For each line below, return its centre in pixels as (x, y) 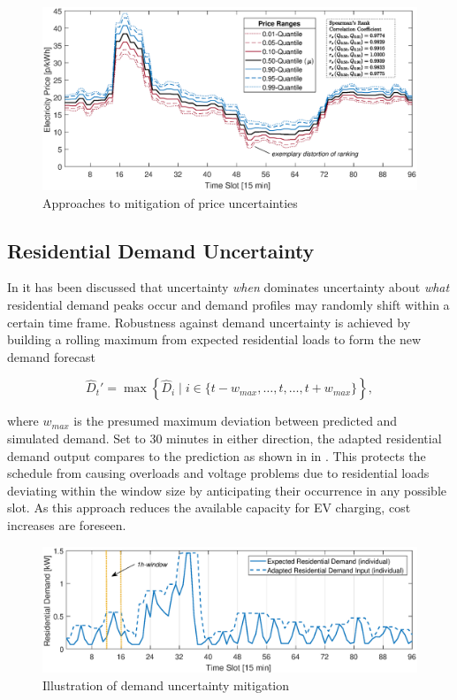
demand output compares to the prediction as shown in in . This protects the (217, 455)
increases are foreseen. (67, 524)
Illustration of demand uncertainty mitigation (166, 685)
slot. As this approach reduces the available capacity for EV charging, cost (209, 508)
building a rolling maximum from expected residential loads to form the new (214, 339)
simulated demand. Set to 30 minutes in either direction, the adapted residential (225, 438)
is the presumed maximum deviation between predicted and (236, 421)
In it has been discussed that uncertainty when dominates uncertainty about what (228, 287)
